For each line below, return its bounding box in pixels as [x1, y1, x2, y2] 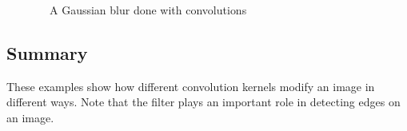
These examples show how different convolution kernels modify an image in [6, 77, 375, 94]
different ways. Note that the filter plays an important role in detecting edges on [6, 93, 401, 110]
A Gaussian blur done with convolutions [49, 2, 247, 18]
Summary [6, 40, 88, 65]
